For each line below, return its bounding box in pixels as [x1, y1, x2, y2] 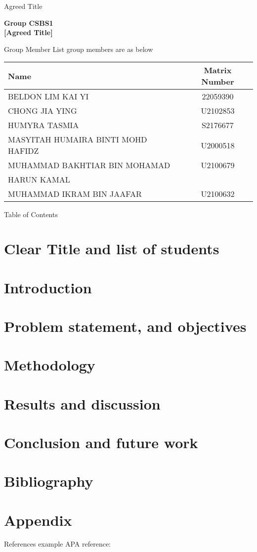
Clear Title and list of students [4, 238, 219, 259]
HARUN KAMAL [8, 174, 70, 185]
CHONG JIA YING [8, 105, 77, 117]
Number [201, 76, 234, 88]
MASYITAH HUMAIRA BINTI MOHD [8, 134, 147, 145]
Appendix [4, 509, 72, 530]
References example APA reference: [4, 538, 111, 549]
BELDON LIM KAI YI [8, 91, 89, 102]
